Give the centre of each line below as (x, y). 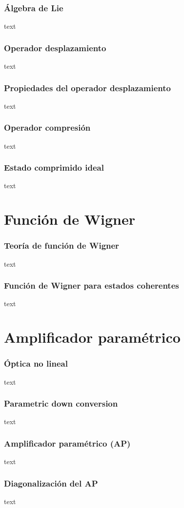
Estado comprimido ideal (54, 167)
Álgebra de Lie (34, 8)
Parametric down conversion (61, 403)
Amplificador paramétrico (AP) (67, 443)
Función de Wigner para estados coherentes (92, 285)
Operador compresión (47, 127)
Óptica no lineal (36, 363)
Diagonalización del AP (51, 483)
